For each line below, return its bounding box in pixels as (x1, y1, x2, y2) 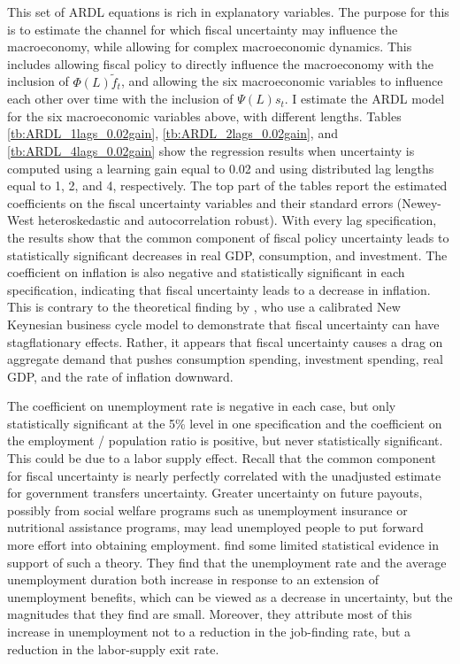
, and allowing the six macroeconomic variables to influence (120, 72, 443, 90)
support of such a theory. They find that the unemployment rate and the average (7, 552, 447, 571)
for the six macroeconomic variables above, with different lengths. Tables (7, 106, 402, 125)
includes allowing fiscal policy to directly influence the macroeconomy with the (7, 54, 434, 73)
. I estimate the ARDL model (284, 89, 445, 108)
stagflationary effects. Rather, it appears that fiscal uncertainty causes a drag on (7, 332, 443, 351)
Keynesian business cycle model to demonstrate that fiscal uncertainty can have (7, 314, 440, 333)
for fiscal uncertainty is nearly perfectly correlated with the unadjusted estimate (7, 466, 441, 484)
